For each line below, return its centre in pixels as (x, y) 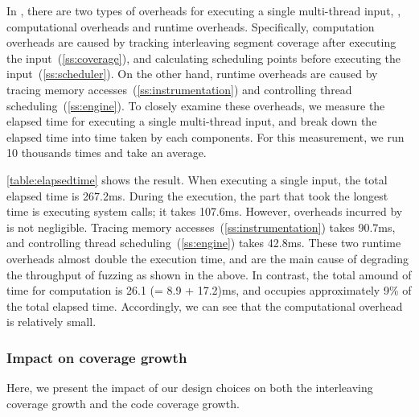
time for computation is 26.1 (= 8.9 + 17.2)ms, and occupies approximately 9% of (209, 290)
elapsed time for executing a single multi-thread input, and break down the (192, 121)
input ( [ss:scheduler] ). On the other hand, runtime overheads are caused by (192, 74)
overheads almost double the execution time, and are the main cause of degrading (208, 258)
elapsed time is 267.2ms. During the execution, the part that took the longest (197, 195)
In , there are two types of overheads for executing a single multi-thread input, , (204, 10)
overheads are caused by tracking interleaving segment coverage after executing (201, 42)
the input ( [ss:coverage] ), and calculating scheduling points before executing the (204, 58)
